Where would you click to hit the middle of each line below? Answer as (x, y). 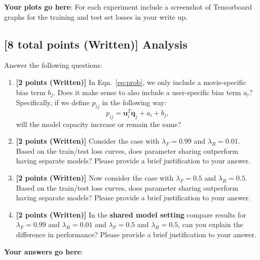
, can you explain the (211, 224)
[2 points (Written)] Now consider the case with (95, 178)
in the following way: (134, 102)
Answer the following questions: (53, 65)
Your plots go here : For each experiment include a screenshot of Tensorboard (128, 7)
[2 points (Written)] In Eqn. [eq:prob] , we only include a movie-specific (131, 82)
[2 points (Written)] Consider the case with (88, 141)
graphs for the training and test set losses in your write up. (96, 16)
